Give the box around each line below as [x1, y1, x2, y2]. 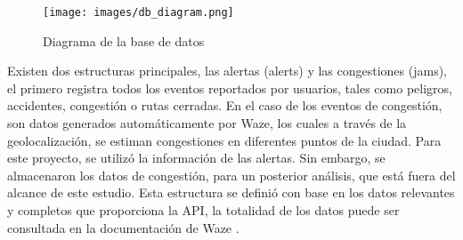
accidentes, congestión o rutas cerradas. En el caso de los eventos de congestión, [7, 96, 443, 115]
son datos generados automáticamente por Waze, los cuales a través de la [7, 114, 407, 132]
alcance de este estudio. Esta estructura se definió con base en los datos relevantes [7, 183, 455, 202]
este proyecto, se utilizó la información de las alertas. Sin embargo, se [7, 148, 386, 167]
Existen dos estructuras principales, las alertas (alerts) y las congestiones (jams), [7, 61, 448, 80]
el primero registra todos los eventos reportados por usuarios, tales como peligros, [7, 78, 452, 97]
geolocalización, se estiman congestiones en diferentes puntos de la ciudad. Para [7, 131, 442, 149]
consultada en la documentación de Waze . [7, 218, 240, 236]
